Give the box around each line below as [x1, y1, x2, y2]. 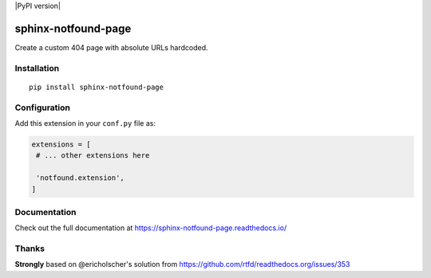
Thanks [14, 243, 45, 254]
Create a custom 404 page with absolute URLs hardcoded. [14, 42, 208, 52]
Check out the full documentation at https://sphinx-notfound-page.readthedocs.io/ [14, 223, 287, 233]
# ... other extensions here [36, 151, 150, 160]
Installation [14, 62, 60, 73]
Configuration [14, 102, 71, 113]
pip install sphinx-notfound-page [29, 82, 164, 92]
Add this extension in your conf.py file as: [14, 119, 156, 127]
